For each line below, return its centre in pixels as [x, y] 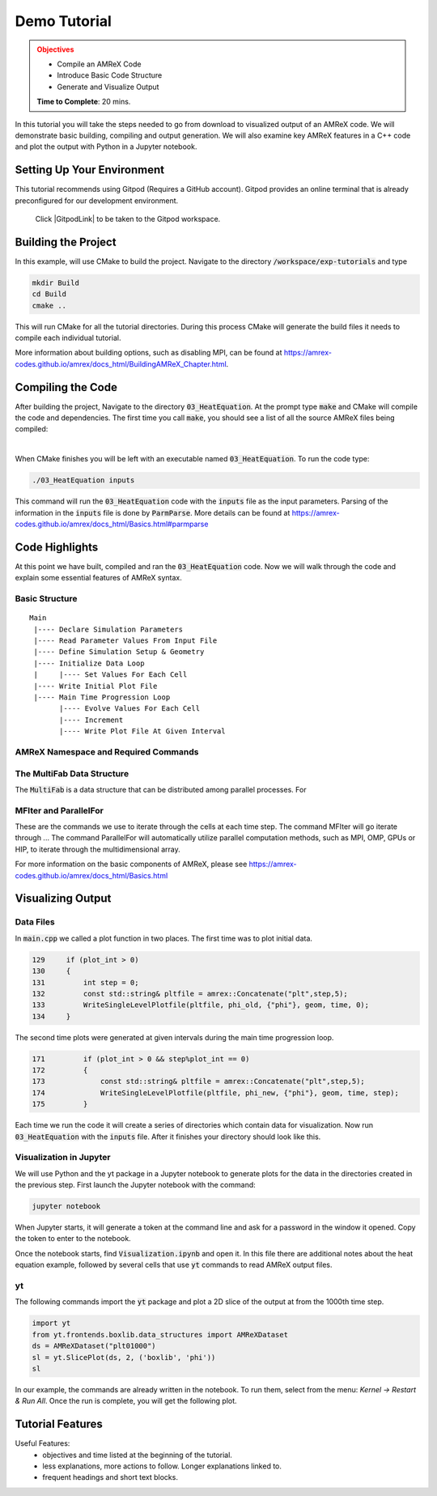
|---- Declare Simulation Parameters [108, 629]
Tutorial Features [59, 1424]
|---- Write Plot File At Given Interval [142, 731]
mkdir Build [56, 283]
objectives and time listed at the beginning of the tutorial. [137, 1455]
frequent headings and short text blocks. [110, 1477]
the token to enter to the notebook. [73, 1239]
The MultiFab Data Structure [72, 773]
